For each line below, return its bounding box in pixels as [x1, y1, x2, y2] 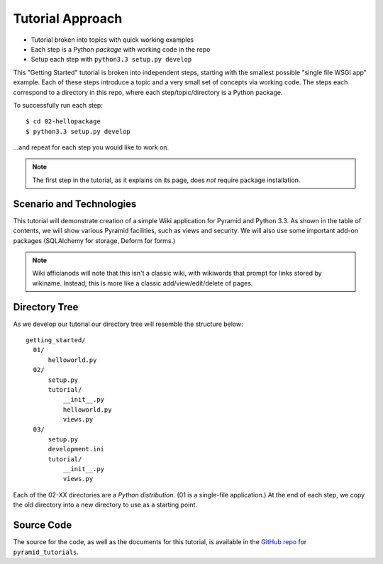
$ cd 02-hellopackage [26, 118, 101, 125]
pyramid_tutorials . [13, 548, 79, 556]
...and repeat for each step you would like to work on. [13, 143, 170, 152]
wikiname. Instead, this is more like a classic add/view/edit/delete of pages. [32, 278, 253, 287]
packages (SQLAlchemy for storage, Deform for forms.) [13, 236, 176, 244]
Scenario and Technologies [13, 198, 137, 210]
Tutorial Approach [13, 11, 123, 26]
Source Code [13, 519, 72, 531]
